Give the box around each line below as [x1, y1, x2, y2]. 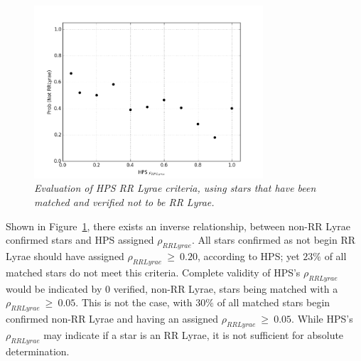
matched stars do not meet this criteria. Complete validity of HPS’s [6, 264, 301, 279]
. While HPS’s [291, 311, 353, 326]
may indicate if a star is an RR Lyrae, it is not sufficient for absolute [43, 327, 344, 342]
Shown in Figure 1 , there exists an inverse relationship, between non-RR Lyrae [6, 218, 351, 233]
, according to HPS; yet [197, 249, 300, 264]
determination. [6, 343, 70, 358]
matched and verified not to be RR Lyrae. [34, 195, 215, 210]
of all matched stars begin [217, 295, 330, 310]
